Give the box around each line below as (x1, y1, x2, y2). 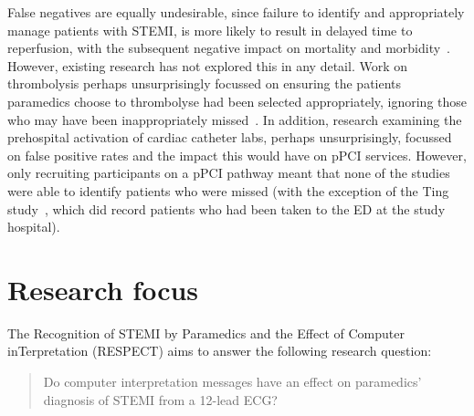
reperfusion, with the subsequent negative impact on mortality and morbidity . (7, 38, 451, 57)
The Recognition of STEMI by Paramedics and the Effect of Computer (7, 323, 405, 342)
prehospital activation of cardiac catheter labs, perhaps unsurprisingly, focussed (7, 128, 452, 147)
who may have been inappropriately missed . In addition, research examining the (7, 109, 462, 129)
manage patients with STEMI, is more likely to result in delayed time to (7, 20, 413, 39)
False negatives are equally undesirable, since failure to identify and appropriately (7, 3, 465, 21)
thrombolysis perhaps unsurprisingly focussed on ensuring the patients (7, 74, 402, 93)
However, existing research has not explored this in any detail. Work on (7, 56, 408, 75)
